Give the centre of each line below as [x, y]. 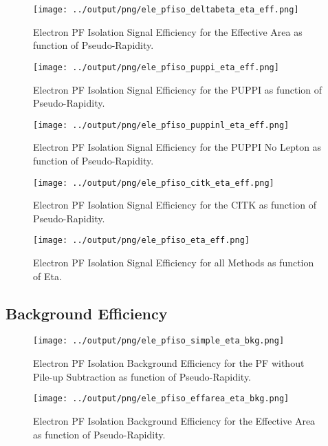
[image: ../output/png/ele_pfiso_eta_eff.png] [141, 241]
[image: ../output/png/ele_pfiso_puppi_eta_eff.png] [156, 67]
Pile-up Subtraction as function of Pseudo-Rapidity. [142, 376]
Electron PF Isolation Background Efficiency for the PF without [169, 363]
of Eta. [47, 276]
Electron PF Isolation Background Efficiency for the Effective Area [174, 420]
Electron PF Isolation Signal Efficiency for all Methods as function [174, 263]
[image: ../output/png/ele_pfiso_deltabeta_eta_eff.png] [166, 10]
